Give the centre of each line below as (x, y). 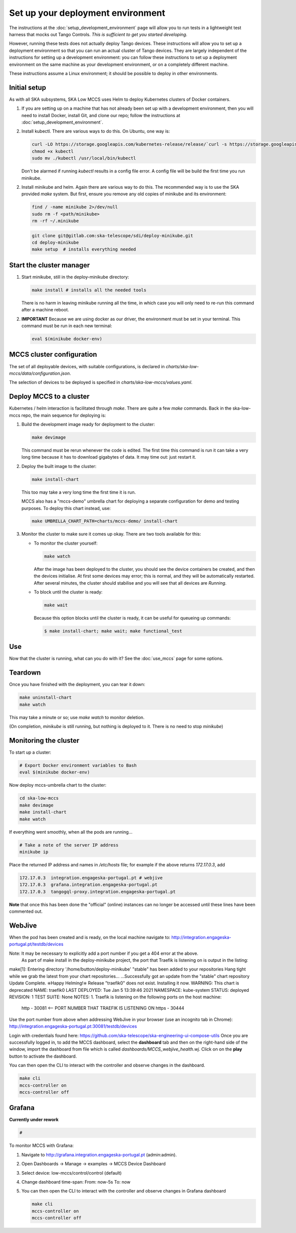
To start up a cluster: (30, 752)
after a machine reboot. (45, 310)
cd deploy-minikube (55, 243)
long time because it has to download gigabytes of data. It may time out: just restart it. (109, 457)
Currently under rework (34, 1120)
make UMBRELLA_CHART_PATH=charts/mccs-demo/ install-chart (105, 521)
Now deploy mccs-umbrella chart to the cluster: (58, 785)
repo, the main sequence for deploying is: (64, 415)
